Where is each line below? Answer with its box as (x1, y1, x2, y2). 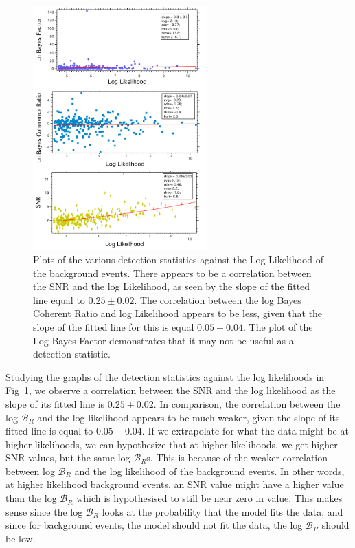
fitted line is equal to (5, 424, 93, 438)
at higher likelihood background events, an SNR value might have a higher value (5, 477, 344, 492)
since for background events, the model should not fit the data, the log (5, 518, 303, 532)
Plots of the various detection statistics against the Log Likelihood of (33, 252, 324, 266)
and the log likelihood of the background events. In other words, (74, 463, 345, 478)
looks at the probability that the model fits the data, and (102, 504, 343, 518)
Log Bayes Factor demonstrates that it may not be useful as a (33, 333, 294, 347)
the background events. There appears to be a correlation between (33, 265, 312, 280)
